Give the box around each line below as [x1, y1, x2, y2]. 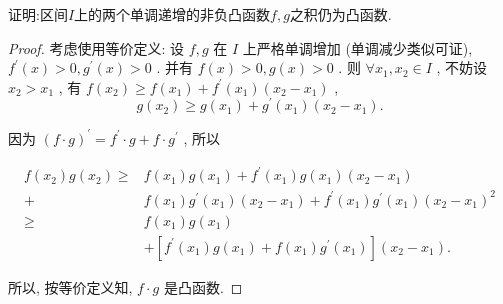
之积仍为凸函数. [289, 4, 392, 24]
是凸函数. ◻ [163, 276, 243, 297]
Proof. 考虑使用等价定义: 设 [8, 37, 185, 58]
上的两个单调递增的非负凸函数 [74, 4, 271, 24]
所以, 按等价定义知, [8, 276, 133, 297]
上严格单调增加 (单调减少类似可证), [242, 37, 473, 58]
